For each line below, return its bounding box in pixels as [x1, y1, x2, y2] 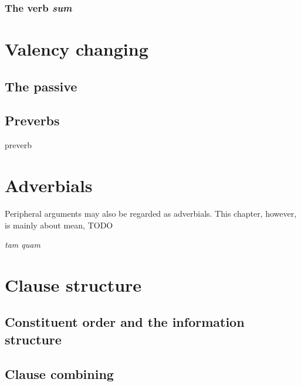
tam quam [5, 238, 40, 251]
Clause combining [5, 364, 114, 382]
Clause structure [5, 272, 142, 296]
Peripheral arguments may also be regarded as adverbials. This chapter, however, [5, 207, 297, 219]
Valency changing [5, 37, 148, 61]
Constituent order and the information [5, 313, 245, 331]
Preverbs [5, 111, 60, 129]
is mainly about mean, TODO [5, 218, 113, 231]
